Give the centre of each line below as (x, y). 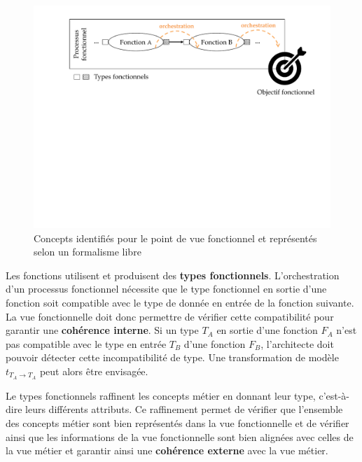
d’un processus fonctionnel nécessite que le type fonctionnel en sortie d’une (166, 289)
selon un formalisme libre (88, 252)
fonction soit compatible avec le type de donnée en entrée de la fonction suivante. (180, 302)
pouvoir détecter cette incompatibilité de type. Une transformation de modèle (172, 357)
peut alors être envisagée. (94, 371)
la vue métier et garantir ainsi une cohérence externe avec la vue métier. (167, 450)
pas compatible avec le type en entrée (86, 343)
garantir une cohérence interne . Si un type (102, 330)
